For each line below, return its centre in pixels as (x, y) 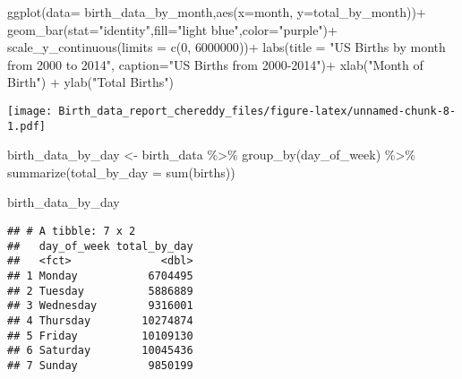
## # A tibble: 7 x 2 (72, 232)
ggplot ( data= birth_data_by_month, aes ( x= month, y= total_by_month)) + (217, 12)
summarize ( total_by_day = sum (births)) (121, 172)
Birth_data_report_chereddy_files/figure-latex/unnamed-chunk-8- (257, 111)
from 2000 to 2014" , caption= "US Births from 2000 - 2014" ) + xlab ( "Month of (215, 64)
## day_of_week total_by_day (100, 246)
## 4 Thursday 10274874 (100, 321)
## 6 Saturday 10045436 (100, 351)
